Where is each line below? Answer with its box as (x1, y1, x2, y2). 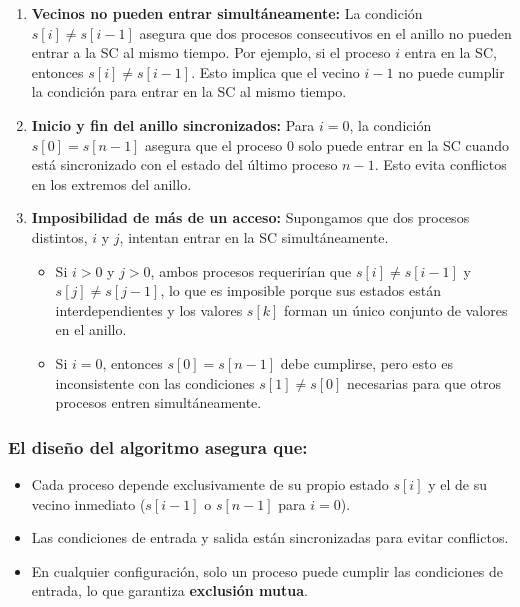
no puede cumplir (398, 61, 505, 82)
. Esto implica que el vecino (191, 61, 360, 82)
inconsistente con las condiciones (55, 372, 255, 393)
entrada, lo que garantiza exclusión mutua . (31, 580, 308, 601)
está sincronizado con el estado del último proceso (31, 154, 338, 175)
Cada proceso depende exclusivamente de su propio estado (31, 473, 389, 494)
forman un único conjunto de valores (284, 299, 508, 320)
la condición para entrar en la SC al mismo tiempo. (31, 81, 347, 102)
